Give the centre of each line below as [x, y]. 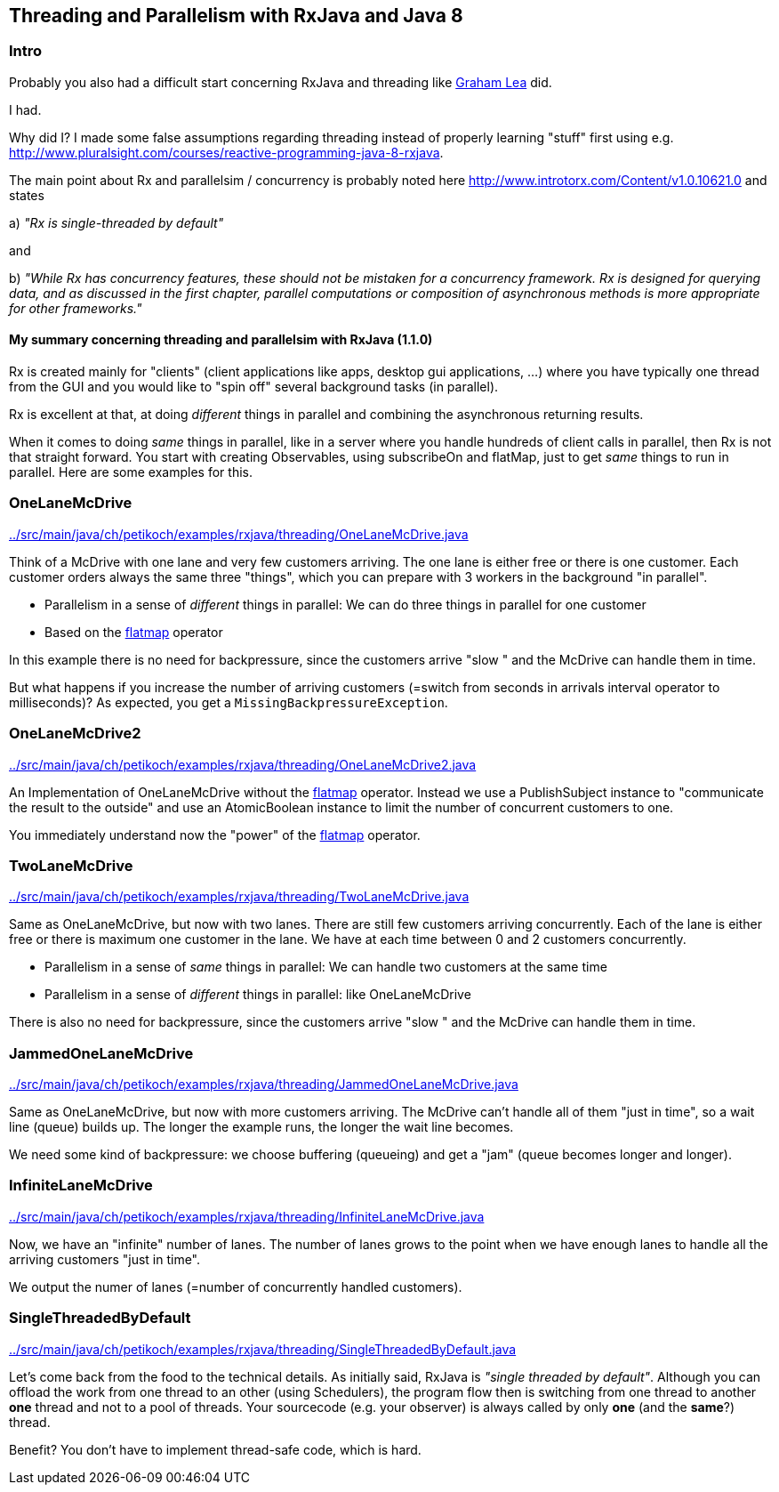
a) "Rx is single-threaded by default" [116, 222]
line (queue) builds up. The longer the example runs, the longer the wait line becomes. [261, 1127]
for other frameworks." [76, 308]
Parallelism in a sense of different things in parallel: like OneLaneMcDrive [258, 995]
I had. [25, 109]
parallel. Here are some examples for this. [131, 472]
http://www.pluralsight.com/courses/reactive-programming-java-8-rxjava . [226, 152]
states [27, 195]
